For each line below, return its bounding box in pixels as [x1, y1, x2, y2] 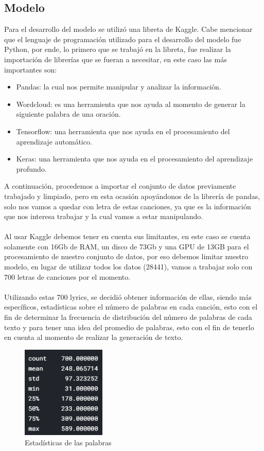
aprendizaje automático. [16, 136, 92, 147]
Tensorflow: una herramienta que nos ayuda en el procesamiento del [16, 125, 230, 136]
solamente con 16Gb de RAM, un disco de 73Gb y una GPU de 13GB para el [4, 241, 249, 251]
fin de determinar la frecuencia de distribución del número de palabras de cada [4, 312, 252, 322]
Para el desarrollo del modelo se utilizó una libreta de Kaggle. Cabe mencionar [4, 24, 253, 34]
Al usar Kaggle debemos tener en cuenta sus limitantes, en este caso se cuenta [4, 231, 251, 242]
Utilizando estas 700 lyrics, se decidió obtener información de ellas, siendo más [4, 291, 252, 302]
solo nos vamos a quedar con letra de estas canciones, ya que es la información [4, 201, 251, 211]
